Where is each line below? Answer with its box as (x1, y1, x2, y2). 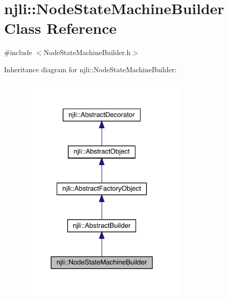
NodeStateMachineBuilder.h (43, 47, 131, 58)
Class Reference (4, 18, 117, 38)
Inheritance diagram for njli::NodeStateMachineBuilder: (4, 64, 177, 74)
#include (4, 47, 32, 58)
